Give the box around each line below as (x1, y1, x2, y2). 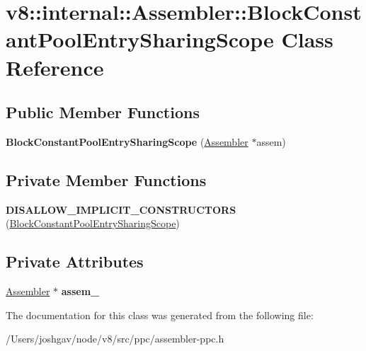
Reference (6, 52, 104, 81)
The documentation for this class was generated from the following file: (6, 307, 314, 322)
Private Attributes (6, 251, 144, 272)
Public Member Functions (6, 101, 200, 123)
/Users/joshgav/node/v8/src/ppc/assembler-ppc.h (6, 331, 224, 346)
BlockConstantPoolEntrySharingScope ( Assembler (6, 134, 248, 149)
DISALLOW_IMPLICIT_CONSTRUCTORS (6, 202, 236, 217)
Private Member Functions (6, 168, 207, 190)
